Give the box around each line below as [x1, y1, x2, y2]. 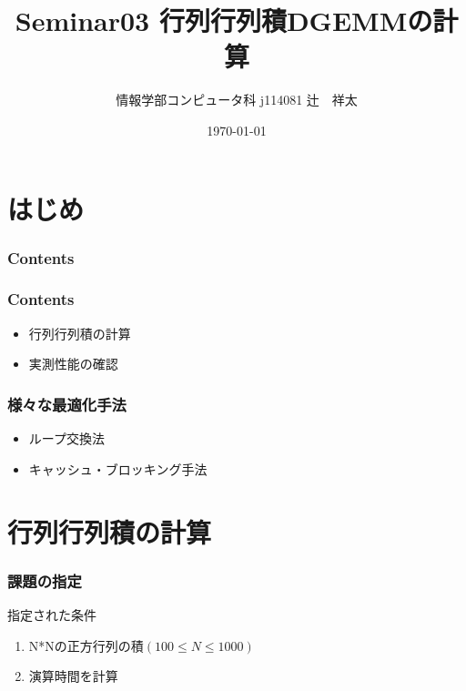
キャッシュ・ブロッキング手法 [28, 459, 208, 478]
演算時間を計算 [28, 666, 118, 686]
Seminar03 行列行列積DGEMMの [15, 2, 433, 39]
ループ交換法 [28, 429, 105, 448]
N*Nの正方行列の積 [28, 635, 144, 655]
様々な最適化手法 [7, 392, 127, 415]
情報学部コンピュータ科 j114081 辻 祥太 [116, 90, 358, 109]
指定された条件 [7, 605, 96, 624]
